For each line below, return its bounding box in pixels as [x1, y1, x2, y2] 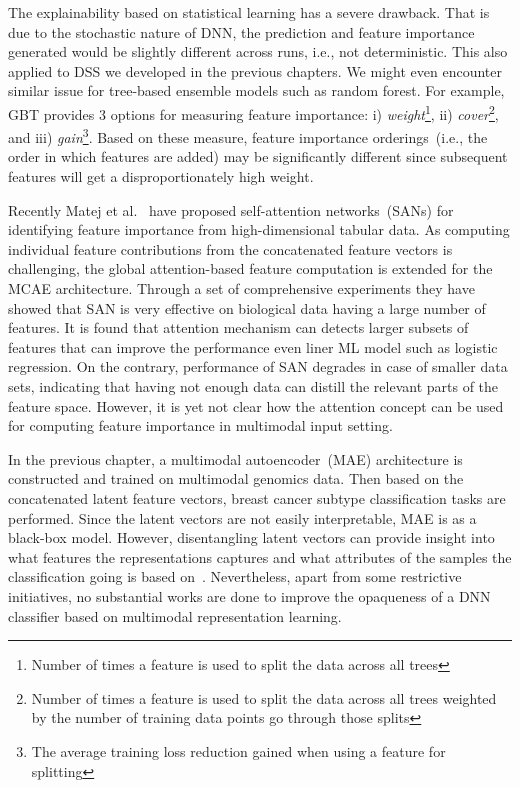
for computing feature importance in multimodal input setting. [8, 415, 393, 436]
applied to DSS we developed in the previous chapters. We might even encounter [8, 60, 502, 81]
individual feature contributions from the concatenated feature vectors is [8, 238, 453, 259]
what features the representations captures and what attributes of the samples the [8, 546, 512, 567]
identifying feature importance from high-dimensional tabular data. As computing [8, 219, 510, 240]
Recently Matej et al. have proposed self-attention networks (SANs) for [8, 199, 454, 220]
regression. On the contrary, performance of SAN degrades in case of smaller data [8, 356, 508, 377]
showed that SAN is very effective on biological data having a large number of [8, 297, 486, 318]
